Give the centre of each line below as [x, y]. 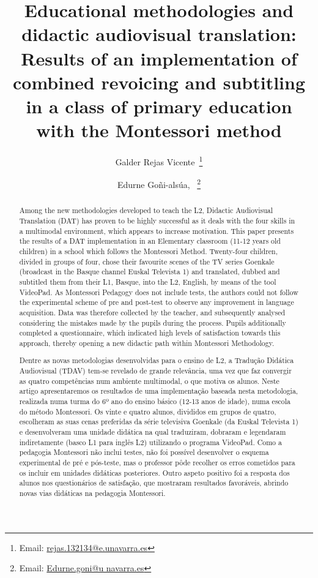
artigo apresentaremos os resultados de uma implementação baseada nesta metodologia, [159, 391]
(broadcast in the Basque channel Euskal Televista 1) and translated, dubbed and [150, 272]
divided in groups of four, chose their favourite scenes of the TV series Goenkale [147, 261]
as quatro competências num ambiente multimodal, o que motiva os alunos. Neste [149, 381]
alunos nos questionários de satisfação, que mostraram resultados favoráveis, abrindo [154, 483]
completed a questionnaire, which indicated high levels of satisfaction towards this [150, 333]
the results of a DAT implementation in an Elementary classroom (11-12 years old [150, 241]
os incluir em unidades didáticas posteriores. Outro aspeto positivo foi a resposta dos [154, 472]
